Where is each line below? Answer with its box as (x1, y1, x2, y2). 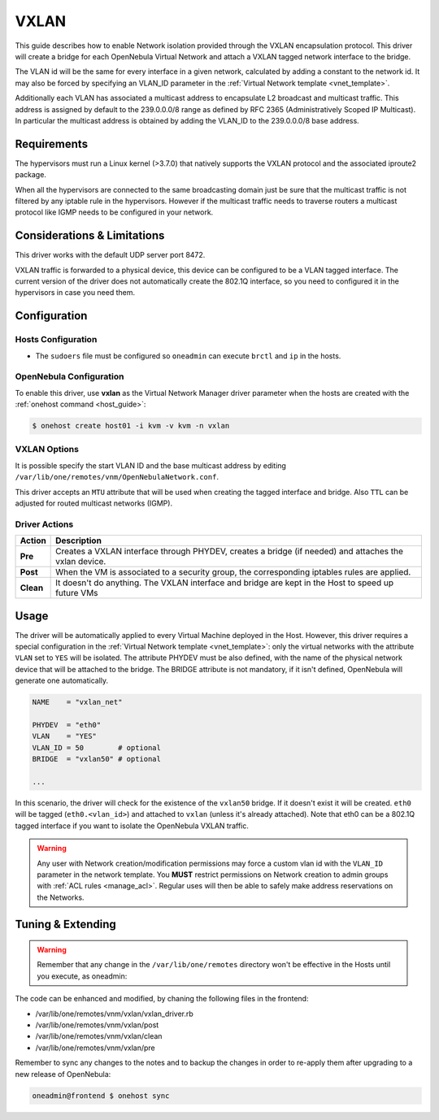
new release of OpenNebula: (15, 1069, 111, 1079)
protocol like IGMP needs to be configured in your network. (15, 207, 214, 217)
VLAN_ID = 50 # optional (32, 743, 162, 752)
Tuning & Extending (15, 918, 117, 931)
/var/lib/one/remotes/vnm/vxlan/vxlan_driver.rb (35, 1009, 194, 1018)
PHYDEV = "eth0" (32, 720, 102, 729)
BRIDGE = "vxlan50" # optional (32, 754, 162, 764)
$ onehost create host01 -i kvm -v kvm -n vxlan (32, 421, 230, 431)
